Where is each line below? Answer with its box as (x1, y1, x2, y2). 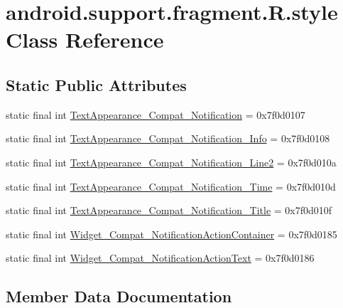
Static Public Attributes (6, 73, 187, 95)
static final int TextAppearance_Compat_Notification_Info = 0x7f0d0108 (6, 131, 330, 146)
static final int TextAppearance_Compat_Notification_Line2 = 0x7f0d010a (6, 154, 337, 169)
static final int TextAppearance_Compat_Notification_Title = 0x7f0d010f (6, 203, 332, 218)
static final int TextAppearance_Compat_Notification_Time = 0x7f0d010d (6, 179, 336, 193)
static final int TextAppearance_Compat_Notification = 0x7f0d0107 (6, 107, 305, 122)
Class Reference (6, 25, 164, 54)
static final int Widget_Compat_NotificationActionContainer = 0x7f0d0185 (6, 226, 337, 241)
